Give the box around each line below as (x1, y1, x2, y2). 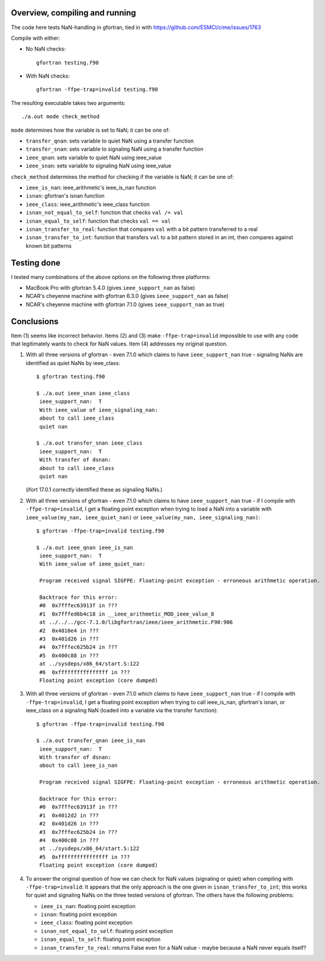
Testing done (11, 258, 61, 268)
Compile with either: (11, 34, 60, 42)
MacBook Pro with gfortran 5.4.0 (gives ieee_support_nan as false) (25, 284, 195, 291)
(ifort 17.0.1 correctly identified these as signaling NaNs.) (25, 486, 163, 493)
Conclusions (11, 316, 59, 326)
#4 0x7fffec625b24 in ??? (39, 644, 118, 651)
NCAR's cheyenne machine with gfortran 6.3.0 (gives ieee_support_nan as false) (25, 293, 229, 300)
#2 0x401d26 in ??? (39, 820, 99, 827)
